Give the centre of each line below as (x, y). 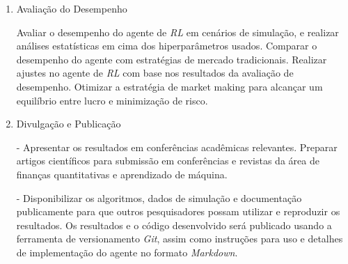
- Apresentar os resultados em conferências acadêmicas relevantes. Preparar (177, 147)
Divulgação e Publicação (69, 124)
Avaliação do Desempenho (72, 8)
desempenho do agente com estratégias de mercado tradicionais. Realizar (172, 59)
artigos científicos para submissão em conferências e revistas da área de (168, 161)
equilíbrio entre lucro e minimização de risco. (112, 100)
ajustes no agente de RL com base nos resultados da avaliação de (155, 73)
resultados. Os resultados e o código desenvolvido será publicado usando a (174, 225)
